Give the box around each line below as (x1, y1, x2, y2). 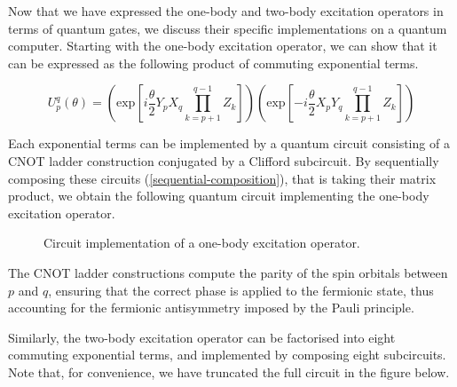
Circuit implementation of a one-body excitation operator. (43, 233, 360, 252)
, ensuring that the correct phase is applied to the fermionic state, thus (48, 280, 434, 299)
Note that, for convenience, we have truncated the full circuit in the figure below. (8, 362, 450, 381)
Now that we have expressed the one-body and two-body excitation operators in (8, 2, 444, 20)
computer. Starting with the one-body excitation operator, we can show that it (8, 36, 437, 55)
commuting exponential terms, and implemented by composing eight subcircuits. (8, 345, 446, 364)
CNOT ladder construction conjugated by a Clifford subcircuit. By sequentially (8, 151, 439, 170)
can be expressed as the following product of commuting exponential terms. (8, 53, 419, 72)
